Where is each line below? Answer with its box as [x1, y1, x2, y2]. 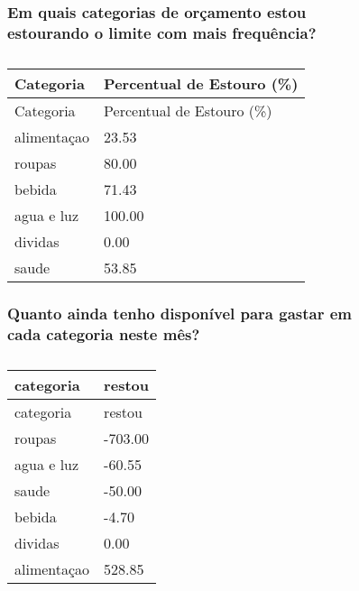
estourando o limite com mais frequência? [7, 21, 317, 43]
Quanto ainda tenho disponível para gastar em [7, 302, 353, 325]
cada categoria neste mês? [7, 322, 200, 345]
